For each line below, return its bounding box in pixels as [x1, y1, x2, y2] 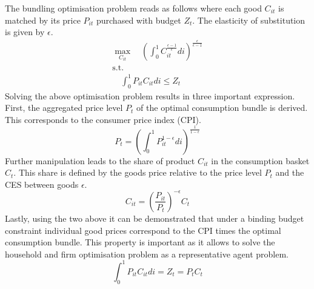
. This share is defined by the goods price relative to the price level [13, 166, 262, 179]
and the [275, 166, 304, 179]
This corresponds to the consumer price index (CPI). [5, 113, 201, 125]
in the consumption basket [211, 154, 310, 167]
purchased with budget [96, 13, 181, 26]
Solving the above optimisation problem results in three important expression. [5, 89, 295, 102]
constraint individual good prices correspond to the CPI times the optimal [5, 224, 281, 236]
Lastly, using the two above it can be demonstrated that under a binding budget [5, 211, 304, 224]
